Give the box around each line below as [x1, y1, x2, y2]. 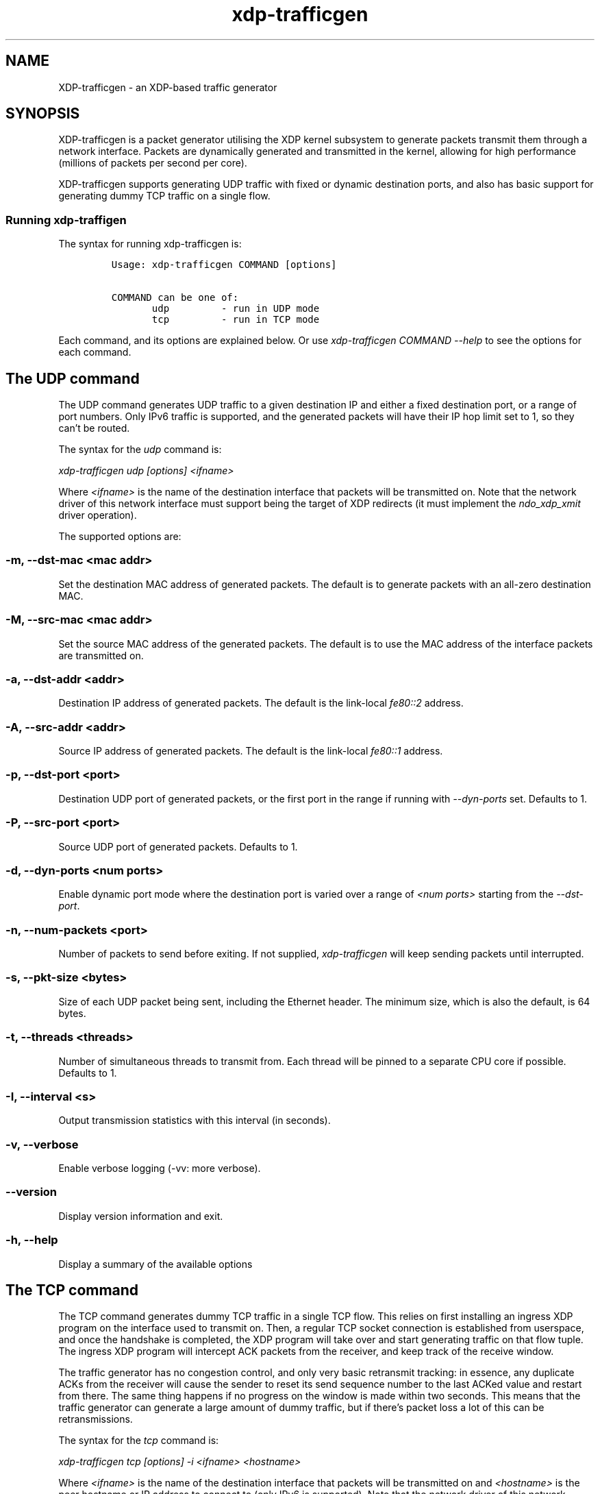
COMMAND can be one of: [111, 292, 239, 304]
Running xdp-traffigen [5, 212, 127, 227]
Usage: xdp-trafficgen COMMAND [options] [111, 259, 337, 271]
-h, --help [5, 1233, 58, 1247]
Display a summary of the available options [58, 1258, 253, 1270]
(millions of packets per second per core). [58, 157, 247, 169]
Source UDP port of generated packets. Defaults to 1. [58, 840, 298, 853]
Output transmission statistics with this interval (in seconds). [58, 1114, 331, 1127]
